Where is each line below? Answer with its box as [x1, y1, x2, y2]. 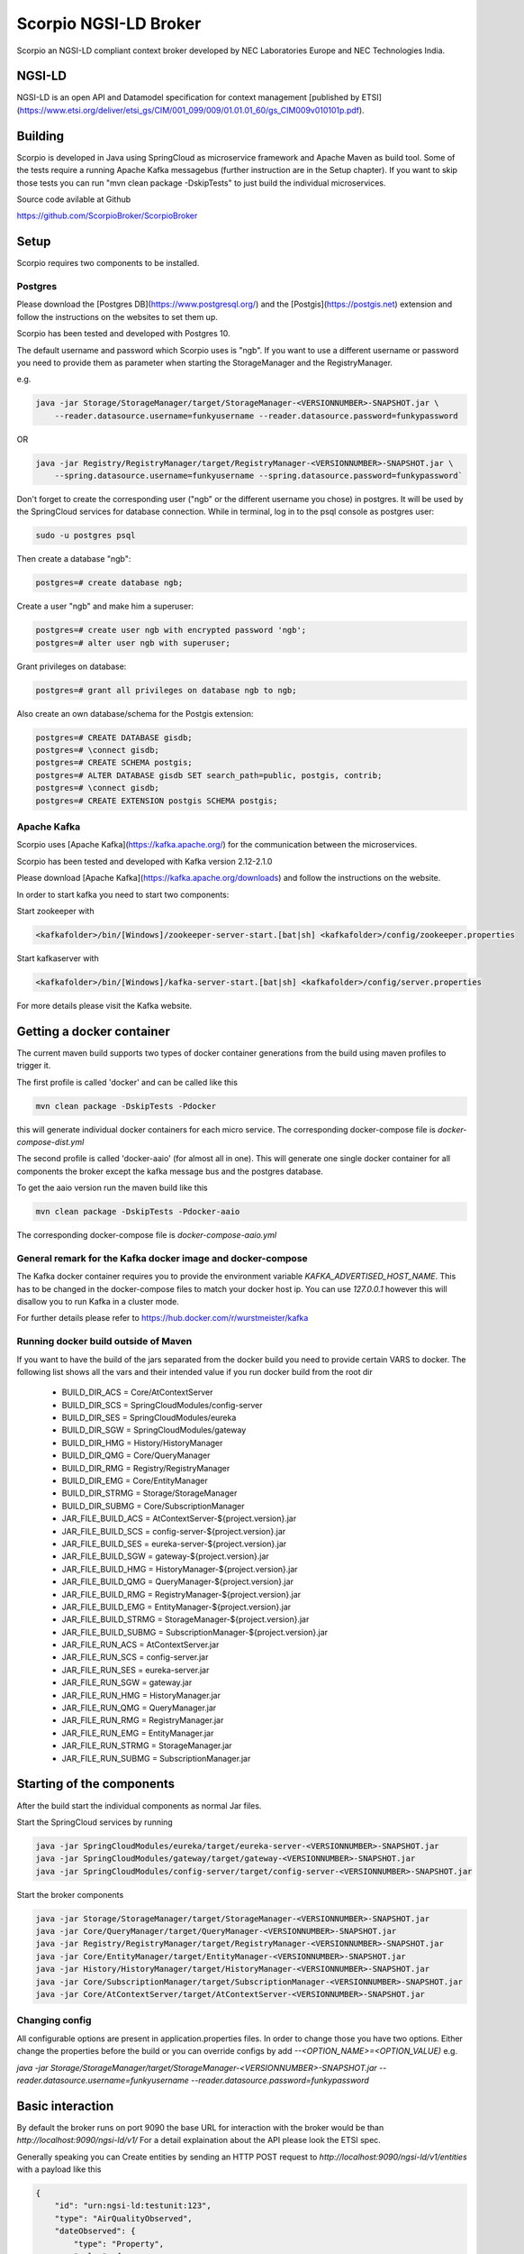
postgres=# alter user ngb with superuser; [35, 637, 231, 648]
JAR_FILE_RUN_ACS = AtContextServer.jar [61, 1639, 220, 1650]
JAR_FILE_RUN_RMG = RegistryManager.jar [61, 1715, 224, 1726]
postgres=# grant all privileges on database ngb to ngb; [35, 685, 297, 695]
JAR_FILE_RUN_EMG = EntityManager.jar [61, 1727, 214, 1738]
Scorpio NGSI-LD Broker [16, 14, 202, 33]
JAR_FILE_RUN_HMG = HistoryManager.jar [61, 1690, 221, 1700]
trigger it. [16, 1060, 51, 1071]
